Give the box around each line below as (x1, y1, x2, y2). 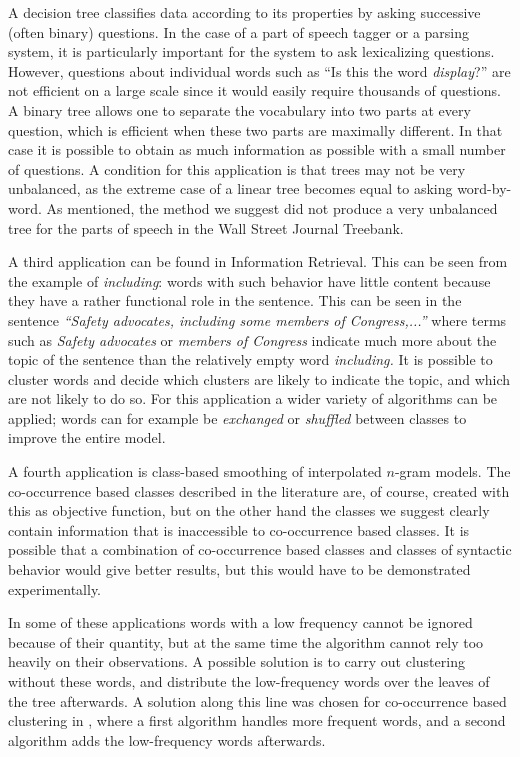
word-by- (457, 178, 512, 199)
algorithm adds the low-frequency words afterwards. (8, 729, 326, 750)
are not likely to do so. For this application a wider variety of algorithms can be (8, 388, 498, 409)
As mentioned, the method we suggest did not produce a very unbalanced (46, 197, 498, 218)
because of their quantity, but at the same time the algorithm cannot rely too (8, 631, 484, 652)
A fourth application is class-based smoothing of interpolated (8, 461, 382, 482)
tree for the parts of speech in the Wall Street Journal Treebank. (8, 217, 404, 238)
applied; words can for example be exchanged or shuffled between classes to (8, 407, 467, 428)
